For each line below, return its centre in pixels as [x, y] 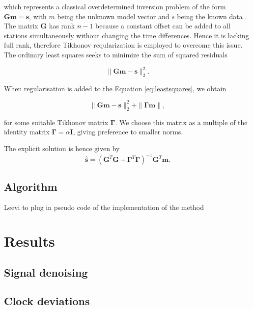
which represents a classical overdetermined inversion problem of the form [115, 6]
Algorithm [31, 187]
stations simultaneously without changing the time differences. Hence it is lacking [126, 35]
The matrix [21, 26]
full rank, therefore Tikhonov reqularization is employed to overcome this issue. [123, 45]
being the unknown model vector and [113, 16]
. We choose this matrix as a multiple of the [181, 122]
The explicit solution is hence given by [62, 148]
